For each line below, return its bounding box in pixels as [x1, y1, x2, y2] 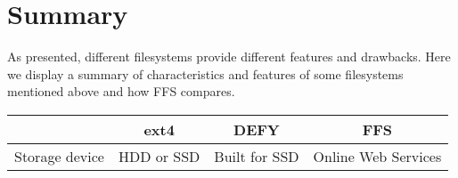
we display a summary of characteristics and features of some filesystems [7, 64, 404, 83]
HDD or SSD [118, 145, 200, 166]
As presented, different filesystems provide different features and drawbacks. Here [7, 47, 451, 66]
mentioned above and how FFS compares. [7, 82, 235, 101]
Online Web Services [313, 145, 442, 166]
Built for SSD [214, 145, 299, 166]
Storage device [14, 145, 104, 166]
